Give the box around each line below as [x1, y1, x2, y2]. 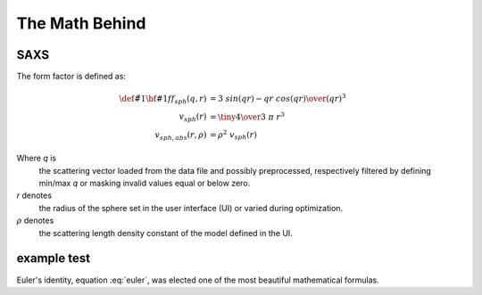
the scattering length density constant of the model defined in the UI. [38, 227, 294, 238]
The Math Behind [16, 13, 146, 33]
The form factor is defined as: [16, 71, 127, 82]
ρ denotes [16, 215, 54, 226]
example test [16, 250, 91, 266]
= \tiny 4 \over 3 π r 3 [210, 110, 285, 122]
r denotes [16, 190, 53, 201]
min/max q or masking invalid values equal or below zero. [38, 178, 251, 189]
